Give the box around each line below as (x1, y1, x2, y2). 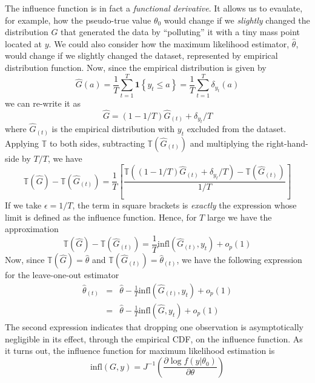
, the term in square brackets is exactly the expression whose (72, 199, 297, 211)
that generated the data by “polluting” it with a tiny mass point (61, 25, 300, 38)
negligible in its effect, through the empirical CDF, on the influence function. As (5, 332, 303, 345)
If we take (5, 199, 42, 211)
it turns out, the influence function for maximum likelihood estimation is (5, 344, 275, 357)
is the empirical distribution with (51, 122, 175, 135)
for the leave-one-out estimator (5, 268, 119, 281)
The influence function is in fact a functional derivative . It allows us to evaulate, (5, 2, 303, 14)
